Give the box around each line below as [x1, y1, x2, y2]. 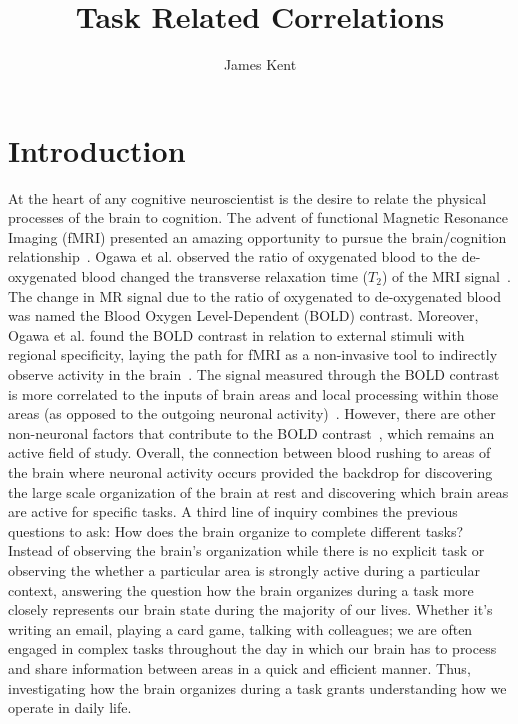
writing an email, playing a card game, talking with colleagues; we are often [8, 618, 473, 639]
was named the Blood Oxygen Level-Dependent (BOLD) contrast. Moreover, [8, 305, 479, 326]
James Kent [223, 54, 297, 75]
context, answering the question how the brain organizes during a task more [8, 579, 474, 600]
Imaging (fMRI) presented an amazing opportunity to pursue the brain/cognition [8, 226, 507, 247]
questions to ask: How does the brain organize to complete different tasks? [8, 520, 464, 541]
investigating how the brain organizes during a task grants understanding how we [8, 677, 507, 698]
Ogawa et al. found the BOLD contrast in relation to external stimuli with [8, 324, 465, 345]
